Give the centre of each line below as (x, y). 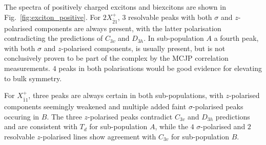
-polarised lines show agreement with (98, 136)
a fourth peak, (236, 38)
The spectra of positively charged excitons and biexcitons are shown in (115, 7)
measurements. (27, 68)
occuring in (22, 116)
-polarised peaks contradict (130, 116)
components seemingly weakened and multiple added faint (95, 106)
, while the (171, 126)
